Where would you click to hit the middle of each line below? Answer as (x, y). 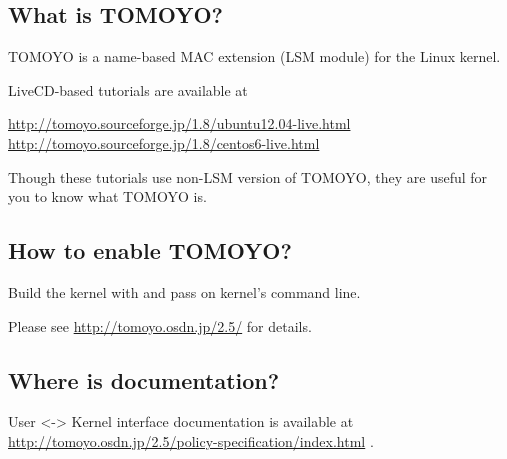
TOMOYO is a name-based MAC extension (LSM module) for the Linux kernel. (254, 56)
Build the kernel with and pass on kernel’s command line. (184, 291)
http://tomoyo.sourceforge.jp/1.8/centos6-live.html (164, 142)
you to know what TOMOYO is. (107, 196)
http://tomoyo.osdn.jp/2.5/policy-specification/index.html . (191, 440)
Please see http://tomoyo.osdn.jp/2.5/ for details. (160, 325)
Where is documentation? (144, 379)
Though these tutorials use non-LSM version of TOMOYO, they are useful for (248, 176)
